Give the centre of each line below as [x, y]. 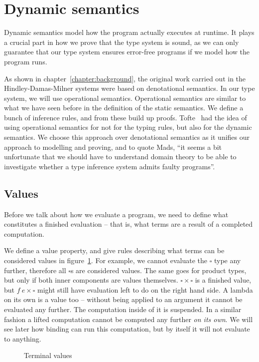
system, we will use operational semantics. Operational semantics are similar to [125, 98]
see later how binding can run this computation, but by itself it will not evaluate [127, 329]
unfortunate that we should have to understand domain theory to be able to [120, 157]
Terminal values [48, 355]
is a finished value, [223, 280]
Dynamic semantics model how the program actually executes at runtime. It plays [129, 32]
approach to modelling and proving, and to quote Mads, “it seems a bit [113, 147]
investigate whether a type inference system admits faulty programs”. [110, 166]
